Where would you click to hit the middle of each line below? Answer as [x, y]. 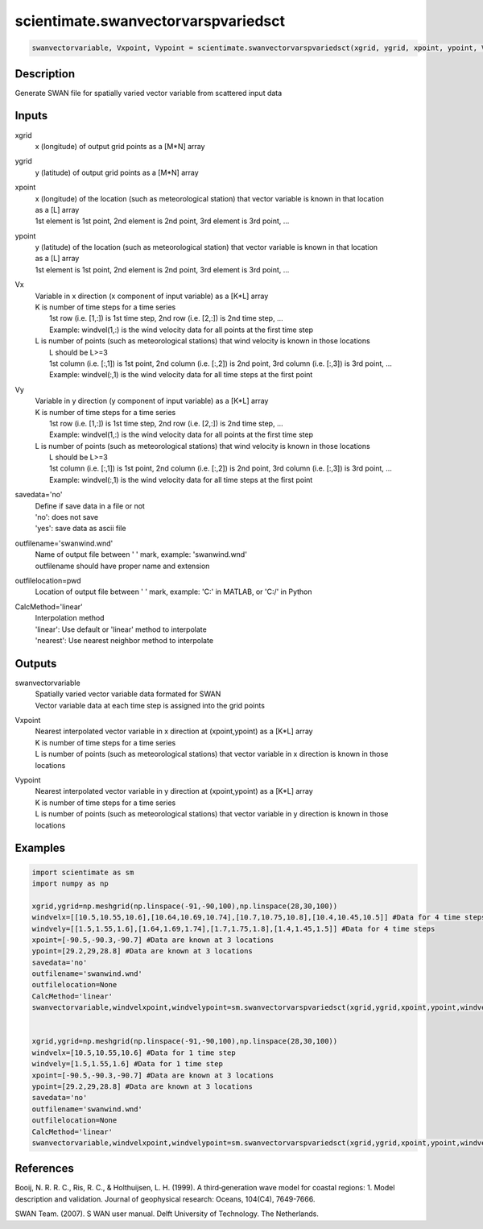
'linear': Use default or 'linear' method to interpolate [121, 629]
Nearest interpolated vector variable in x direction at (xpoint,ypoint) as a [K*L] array [174, 731]
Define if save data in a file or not [90, 506]
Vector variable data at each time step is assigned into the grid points [150, 705]
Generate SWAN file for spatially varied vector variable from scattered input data [149, 93]
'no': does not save [67, 517]
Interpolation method [70, 618]
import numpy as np [70, 883]
